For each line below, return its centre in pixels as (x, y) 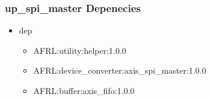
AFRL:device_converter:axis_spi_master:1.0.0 (120, 70)
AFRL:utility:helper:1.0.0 (80, 50)
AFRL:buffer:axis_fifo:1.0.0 (84, 90)
